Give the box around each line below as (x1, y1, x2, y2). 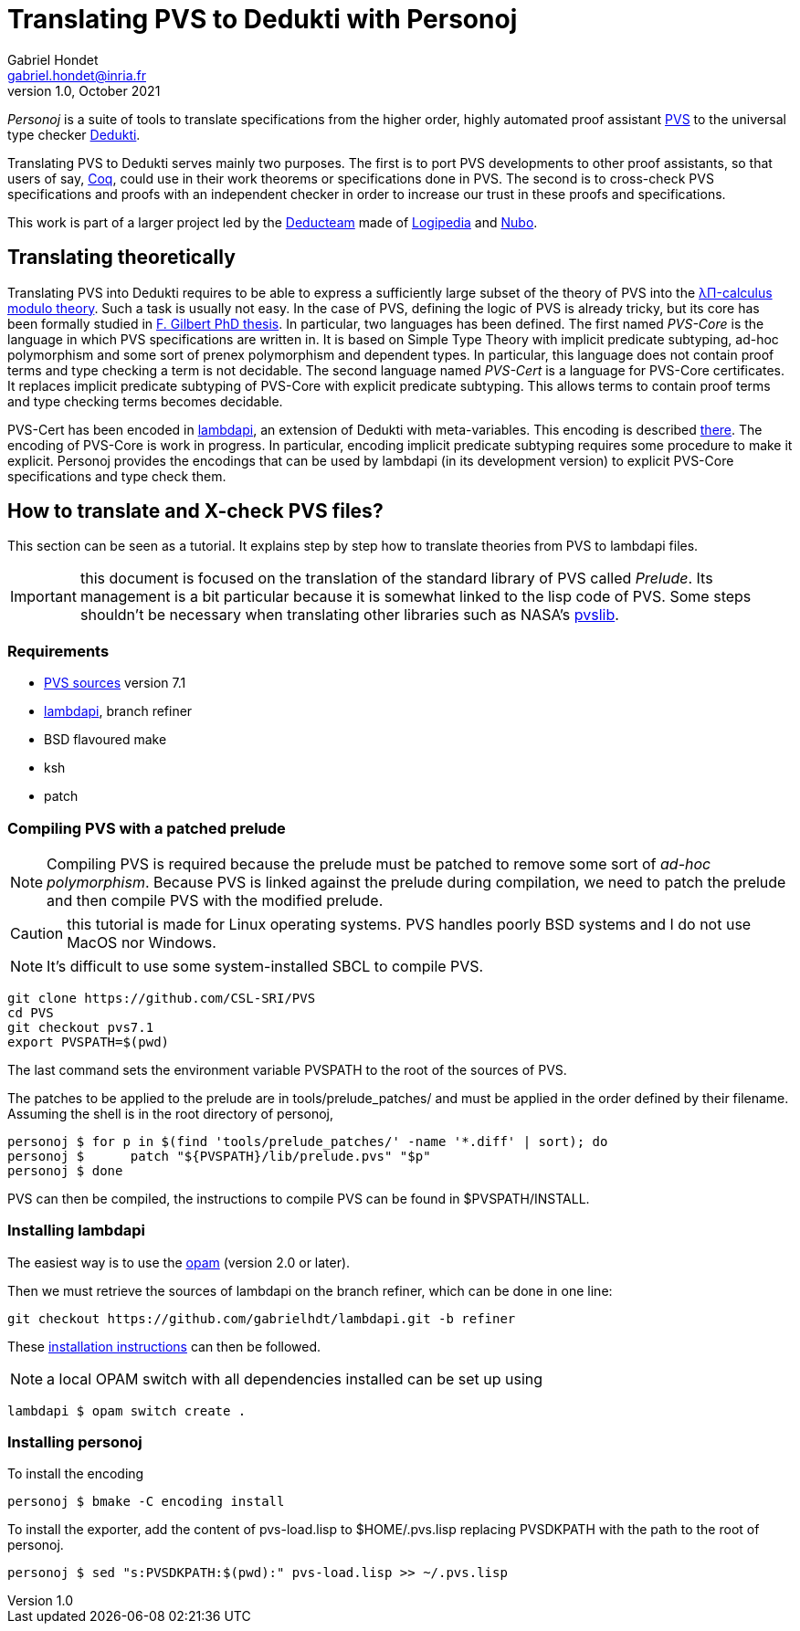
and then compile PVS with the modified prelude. (47, 890, 384, 910)
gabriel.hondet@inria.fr (7, 67, 146, 83)
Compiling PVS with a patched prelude (7, 818, 286, 837)
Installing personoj (7, 1433, 142, 1452)
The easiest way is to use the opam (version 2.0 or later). (7, 1254, 351, 1270)
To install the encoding (7, 1466, 144, 1482)
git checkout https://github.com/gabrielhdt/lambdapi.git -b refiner (7, 1310, 516, 1326)
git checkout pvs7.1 (7, 1019, 154, 1035)
